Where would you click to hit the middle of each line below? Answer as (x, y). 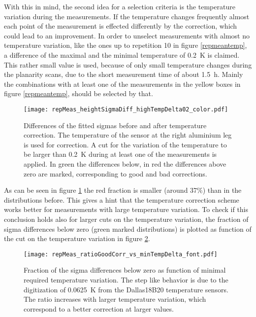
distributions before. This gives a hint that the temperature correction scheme (122, 199)
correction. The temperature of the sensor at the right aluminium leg (128, 135)
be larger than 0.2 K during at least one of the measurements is (120, 154)
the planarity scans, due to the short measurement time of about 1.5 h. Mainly (124, 74)
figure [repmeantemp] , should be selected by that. (79, 93)
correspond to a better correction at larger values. (99, 308)
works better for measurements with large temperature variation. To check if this (126, 209)
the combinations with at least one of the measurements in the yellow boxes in (122, 84)
